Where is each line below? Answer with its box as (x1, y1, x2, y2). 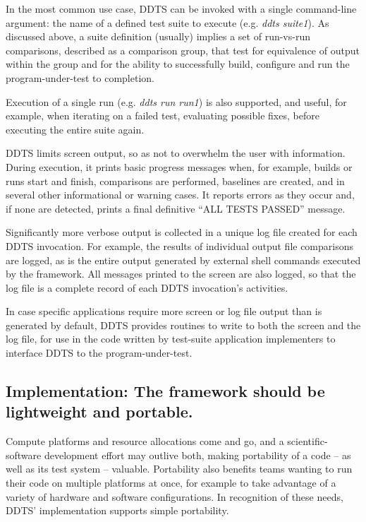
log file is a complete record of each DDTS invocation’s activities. (6, 280, 288, 295)
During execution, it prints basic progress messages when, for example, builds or (6, 159, 353, 174)
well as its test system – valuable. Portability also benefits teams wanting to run (6, 461, 353, 476)
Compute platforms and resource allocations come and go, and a (6, 434, 284, 449)
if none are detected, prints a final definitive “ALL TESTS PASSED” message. (6, 201, 346, 215)
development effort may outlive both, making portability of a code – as (44, 447, 351, 462)
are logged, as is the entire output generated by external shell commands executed (6, 252, 361, 267)
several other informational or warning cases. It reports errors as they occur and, (6, 187, 355, 202)
